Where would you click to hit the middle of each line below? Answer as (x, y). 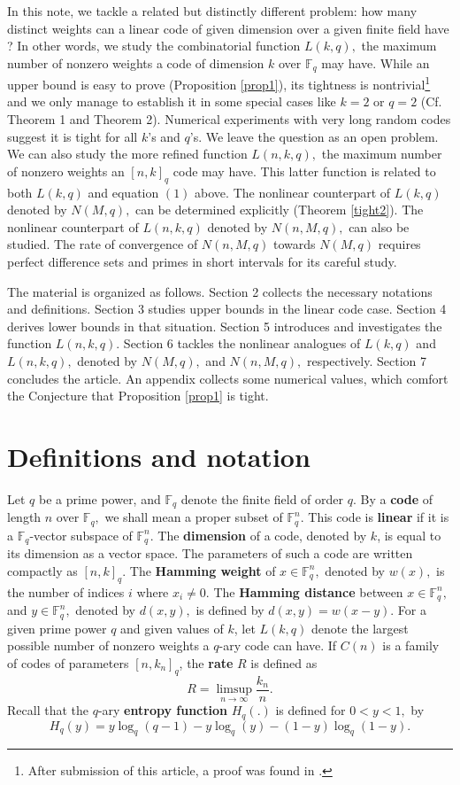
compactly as (42, 570)
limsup (234, 690)
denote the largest (360, 628)
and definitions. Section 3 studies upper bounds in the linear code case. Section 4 (227, 309)
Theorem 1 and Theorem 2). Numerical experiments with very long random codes (229, 119)
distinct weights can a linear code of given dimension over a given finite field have (228, 28)
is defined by (230, 610)
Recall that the (48, 710)
